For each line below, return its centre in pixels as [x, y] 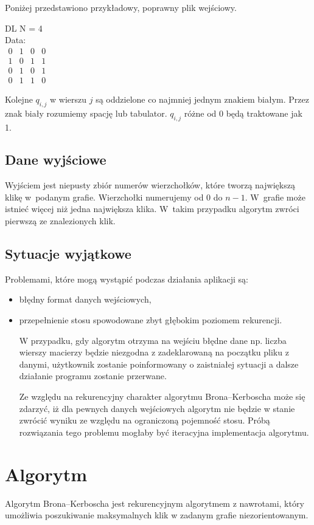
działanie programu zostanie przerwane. [93, 376]
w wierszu [68, 99]
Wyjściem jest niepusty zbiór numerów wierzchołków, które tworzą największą [150, 185]
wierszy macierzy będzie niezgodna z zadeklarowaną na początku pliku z [154, 352]
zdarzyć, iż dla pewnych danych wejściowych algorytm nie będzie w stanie [157, 408]
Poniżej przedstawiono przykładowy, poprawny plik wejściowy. [121, 7]
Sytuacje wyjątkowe [68, 254]
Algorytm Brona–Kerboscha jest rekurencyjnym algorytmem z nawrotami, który [155, 503]
